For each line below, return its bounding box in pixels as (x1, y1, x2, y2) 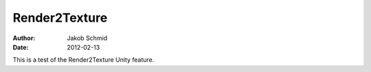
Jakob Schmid (67, 34, 108, 42)
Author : (12, 34, 36, 42)
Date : (12, 43, 29, 51)
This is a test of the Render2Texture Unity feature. (12, 56, 155, 64)
